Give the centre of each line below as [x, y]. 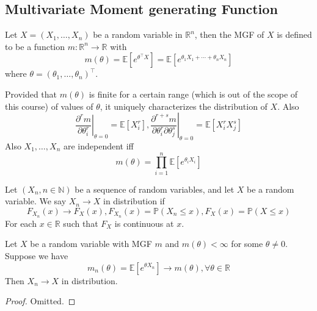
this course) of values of [49, 106]
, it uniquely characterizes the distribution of [184, 106]
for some [247, 244]
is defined [294, 34]
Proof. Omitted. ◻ [40, 301]
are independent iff [98, 145]
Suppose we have [37, 255]
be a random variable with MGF [91, 244]
